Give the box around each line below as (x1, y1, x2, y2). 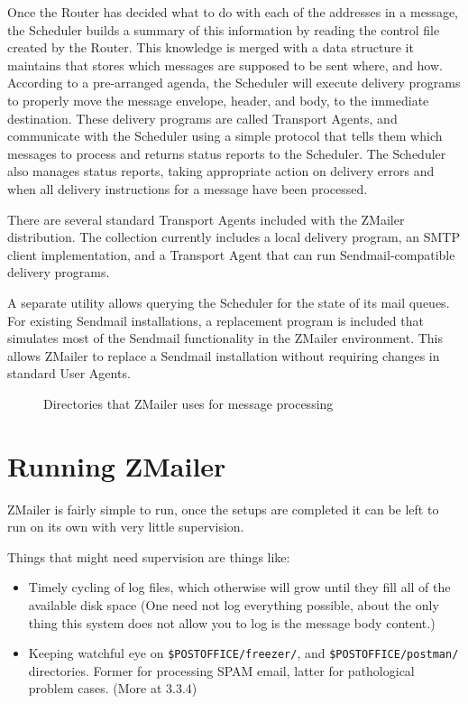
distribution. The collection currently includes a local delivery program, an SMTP (7, 227, 460, 246)
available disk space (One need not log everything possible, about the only (28, 595, 439, 614)
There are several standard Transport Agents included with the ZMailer (7, 209, 405, 228)
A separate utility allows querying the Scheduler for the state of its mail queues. (7, 292, 450, 311)
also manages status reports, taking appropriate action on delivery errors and (7, 162, 435, 181)
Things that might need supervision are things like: (7, 547, 290, 566)
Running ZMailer (7, 447, 226, 484)
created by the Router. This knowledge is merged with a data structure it (7, 38, 414, 57)
